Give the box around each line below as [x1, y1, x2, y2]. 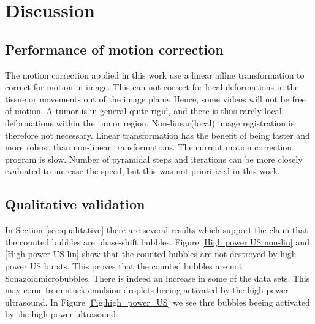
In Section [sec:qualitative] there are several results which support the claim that [5, 223, 308, 236]
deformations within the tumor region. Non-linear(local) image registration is [5, 116, 295, 129]
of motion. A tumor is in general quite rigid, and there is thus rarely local [5, 104, 282, 117]
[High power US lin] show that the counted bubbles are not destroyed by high [5, 247, 297, 260]
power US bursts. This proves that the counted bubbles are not [5, 259, 243, 272]
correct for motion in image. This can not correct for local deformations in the [5, 80, 299, 93]
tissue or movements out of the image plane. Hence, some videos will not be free [5, 92, 306, 105]
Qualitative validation [5, 195, 145, 214]
